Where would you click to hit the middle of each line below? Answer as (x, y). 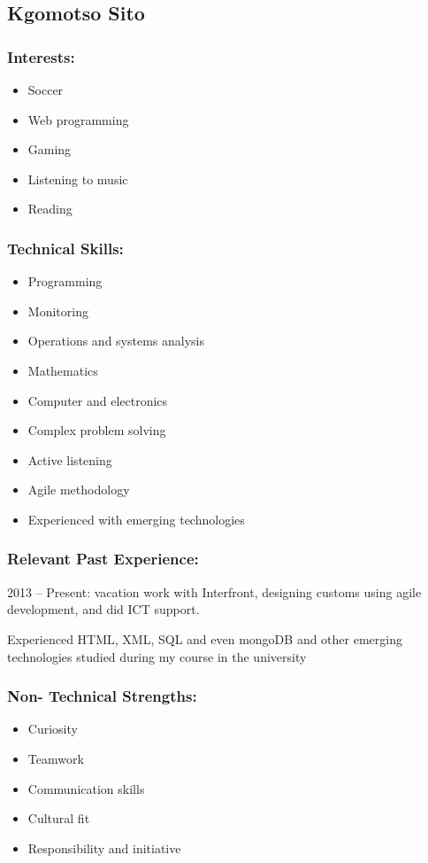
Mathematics (63, 370)
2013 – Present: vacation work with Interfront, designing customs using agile (214, 591)
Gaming (50, 149)
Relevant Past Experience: (103, 559)
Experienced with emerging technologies (136, 519)
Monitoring (58, 311)
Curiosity (53, 729)
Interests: (41, 56)
